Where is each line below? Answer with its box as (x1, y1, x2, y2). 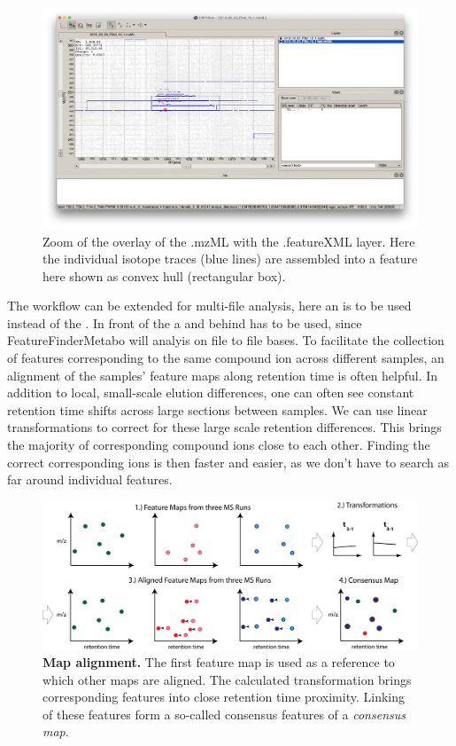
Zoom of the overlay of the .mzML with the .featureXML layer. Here (43, 232, 415, 250)
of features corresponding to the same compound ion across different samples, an (7, 349, 444, 367)
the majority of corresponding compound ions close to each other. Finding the (7, 436, 430, 454)
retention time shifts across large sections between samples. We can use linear (7, 400, 428, 419)
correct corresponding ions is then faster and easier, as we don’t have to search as (7, 452, 449, 471)
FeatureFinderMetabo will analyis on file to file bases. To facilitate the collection (7, 331, 444, 349)
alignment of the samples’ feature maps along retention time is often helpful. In (7, 365, 438, 384)
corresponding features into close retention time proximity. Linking (43, 687, 405, 706)
